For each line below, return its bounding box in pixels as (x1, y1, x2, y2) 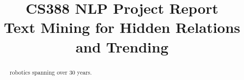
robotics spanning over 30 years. (9, 68, 92, 76)
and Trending (75, 36, 169, 56)
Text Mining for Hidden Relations (3, 17, 241, 37)
